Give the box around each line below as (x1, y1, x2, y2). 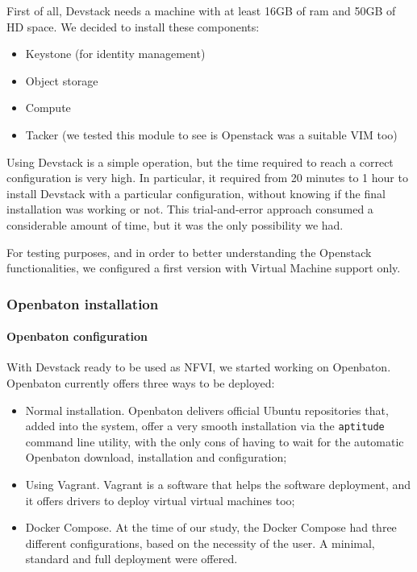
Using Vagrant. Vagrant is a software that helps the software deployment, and (25, 475, 411, 492)
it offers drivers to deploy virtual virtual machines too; (25, 491, 295, 508)
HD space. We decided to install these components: (6, 18, 260, 35)
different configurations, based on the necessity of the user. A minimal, (25, 534, 375, 551)
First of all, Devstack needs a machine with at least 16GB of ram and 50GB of (6, 2, 396, 19)
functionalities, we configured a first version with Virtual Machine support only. (6, 259, 401, 276)
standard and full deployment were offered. (25, 550, 238, 567)
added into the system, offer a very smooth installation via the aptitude (25, 417, 385, 434)
